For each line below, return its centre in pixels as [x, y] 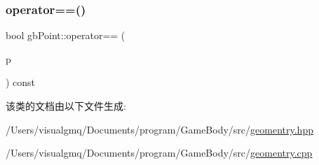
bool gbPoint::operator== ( [66, 35]
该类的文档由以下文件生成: [66, 106]
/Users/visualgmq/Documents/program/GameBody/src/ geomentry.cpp [159, 153]
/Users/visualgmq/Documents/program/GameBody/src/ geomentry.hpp [159, 129]
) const [21, 82]
